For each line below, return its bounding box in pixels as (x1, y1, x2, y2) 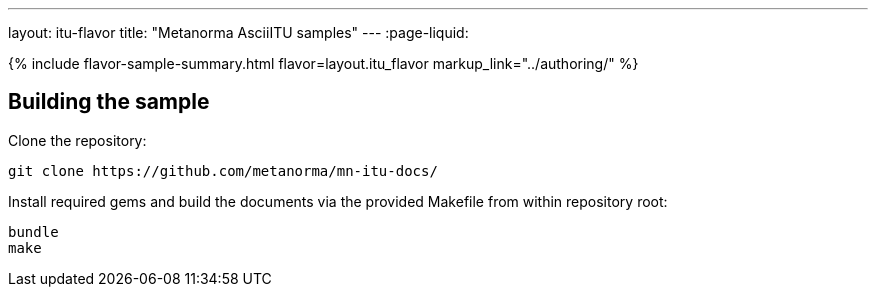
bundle (8, 223, 59, 240)
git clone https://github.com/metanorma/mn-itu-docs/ (8, 162, 438, 179)
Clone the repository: (8, 131, 147, 149)
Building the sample (8, 89, 210, 115)
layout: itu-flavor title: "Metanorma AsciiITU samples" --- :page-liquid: (8, 24, 469, 41)
